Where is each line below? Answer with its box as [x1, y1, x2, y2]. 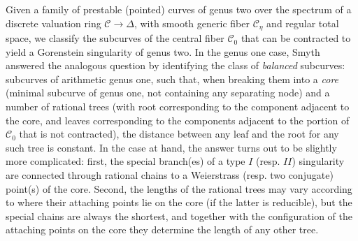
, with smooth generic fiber [134, 15, 250, 30]
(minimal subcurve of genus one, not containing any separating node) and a [6, 85, 330, 100]
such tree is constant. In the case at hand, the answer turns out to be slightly [6, 140, 337, 154]
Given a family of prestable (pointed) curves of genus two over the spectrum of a [6, 2, 352, 16]
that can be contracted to [241, 31, 351, 45]
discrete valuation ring [6, 15, 101, 30]
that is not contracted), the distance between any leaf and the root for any [19, 126, 339, 141]
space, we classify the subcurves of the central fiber [6, 31, 224, 45]
